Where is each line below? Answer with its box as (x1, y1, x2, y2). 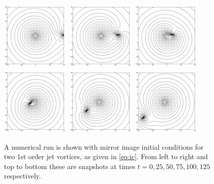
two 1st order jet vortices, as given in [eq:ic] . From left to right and (4, 151, 208, 162)
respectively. (4, 171, 41, 181)
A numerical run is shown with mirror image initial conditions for (4, 141, 204, 152)
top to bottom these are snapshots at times (4, 161, 136, 171)
